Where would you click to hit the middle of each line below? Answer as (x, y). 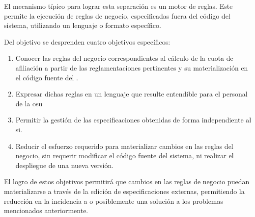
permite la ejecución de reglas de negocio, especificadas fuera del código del (117, 15)
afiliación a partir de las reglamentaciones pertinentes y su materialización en (132, 67)
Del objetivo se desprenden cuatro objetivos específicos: (87, 41)
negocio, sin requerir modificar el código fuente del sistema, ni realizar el (125, 156)
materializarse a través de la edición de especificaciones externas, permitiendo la (124, 191)
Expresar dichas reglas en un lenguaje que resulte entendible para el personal (131, 94)
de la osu (29, 103)
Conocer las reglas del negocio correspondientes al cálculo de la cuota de (124, 58)
